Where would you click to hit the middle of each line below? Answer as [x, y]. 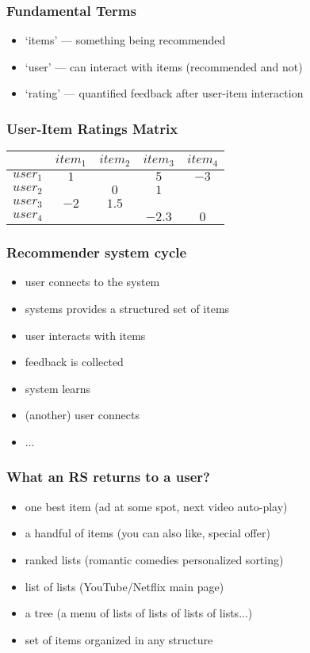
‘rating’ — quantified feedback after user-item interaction [164, 93]
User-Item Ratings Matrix [92, 128]
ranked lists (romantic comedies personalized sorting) [154, 559]
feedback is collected [74, 362]
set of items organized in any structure [119, 639]
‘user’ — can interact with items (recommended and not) [164, 66]
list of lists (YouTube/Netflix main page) [124, 586]
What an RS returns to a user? [108, 477]
